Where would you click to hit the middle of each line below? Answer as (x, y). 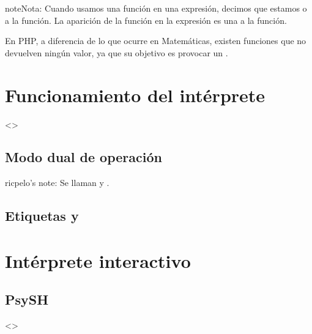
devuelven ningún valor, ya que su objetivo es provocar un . (117, 52)
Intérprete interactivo (98, 260)
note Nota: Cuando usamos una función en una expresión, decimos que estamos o (156, 8)
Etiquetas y (42, 216)
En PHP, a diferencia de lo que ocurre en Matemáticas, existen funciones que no (156, 41)
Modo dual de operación (84, 157)
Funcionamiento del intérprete (135, 95)
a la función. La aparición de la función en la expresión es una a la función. (146, 20)
